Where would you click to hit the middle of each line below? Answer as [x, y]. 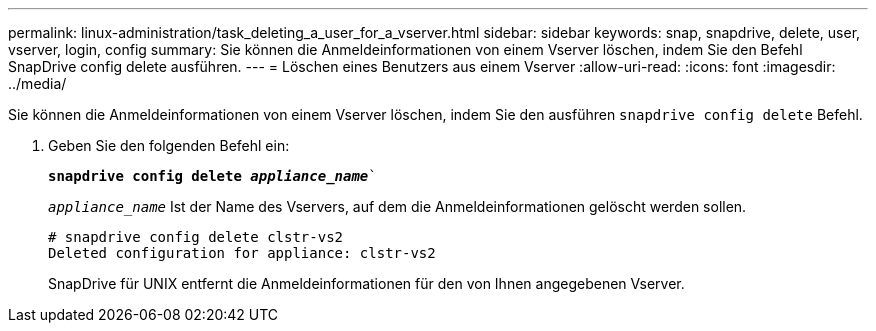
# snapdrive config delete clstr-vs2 [196, 237]
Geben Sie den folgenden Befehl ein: [169, 145]
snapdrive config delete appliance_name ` [212, 176]
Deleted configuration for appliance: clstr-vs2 [242, 253]
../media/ [37, 83]
